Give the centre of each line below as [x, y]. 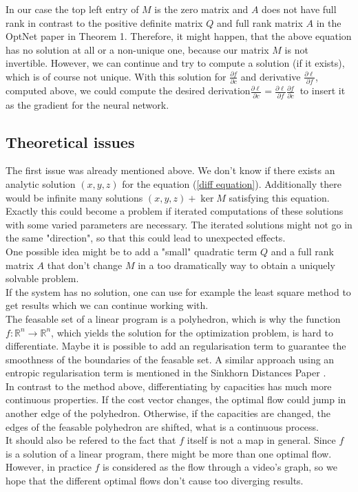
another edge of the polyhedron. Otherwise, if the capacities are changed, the [168, 413]
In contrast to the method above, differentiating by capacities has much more [169, 386]
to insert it [323, 90]
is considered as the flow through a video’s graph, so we [220, 467]
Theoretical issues [70, 141]
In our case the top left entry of [72, 9]
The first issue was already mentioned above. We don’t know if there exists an [170, 170]
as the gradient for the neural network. [87, 104]
